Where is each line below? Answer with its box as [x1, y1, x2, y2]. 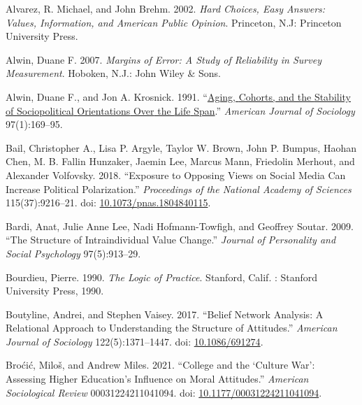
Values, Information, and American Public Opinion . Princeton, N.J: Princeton [6, 15, 342, 29]
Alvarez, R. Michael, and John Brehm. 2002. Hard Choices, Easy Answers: [6, 1, 326, 15]
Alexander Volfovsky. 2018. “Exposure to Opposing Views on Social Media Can [6, 167, 346, 182]
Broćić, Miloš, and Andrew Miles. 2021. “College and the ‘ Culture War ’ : [6, 357, 315, 372]
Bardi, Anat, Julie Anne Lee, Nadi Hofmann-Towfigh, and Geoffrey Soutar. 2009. [6, 218, 354, 233]
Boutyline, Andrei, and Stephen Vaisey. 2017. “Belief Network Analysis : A [6, 306, 324, 321]
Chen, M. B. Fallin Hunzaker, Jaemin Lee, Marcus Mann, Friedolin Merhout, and [6, 154, 355, 169]
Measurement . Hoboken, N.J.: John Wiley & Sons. [6, 66, 221, 80]
